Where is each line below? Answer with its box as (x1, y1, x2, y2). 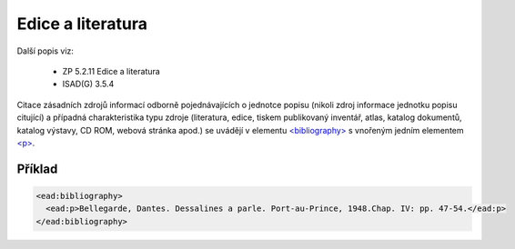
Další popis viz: (16, 45, 75, 56)
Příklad (16, 161, 58, 176)
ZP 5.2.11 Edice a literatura (62, 65, 161, 76)
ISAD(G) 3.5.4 (62, 78, 115, 90)
